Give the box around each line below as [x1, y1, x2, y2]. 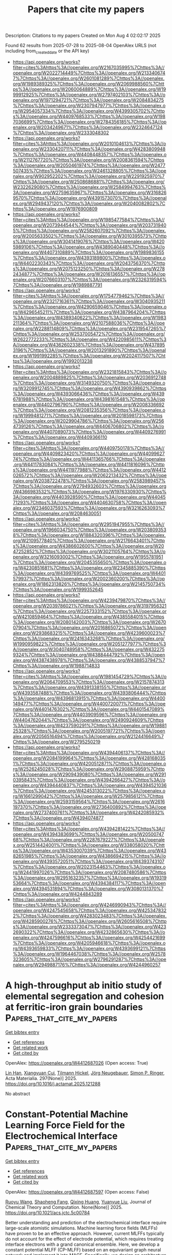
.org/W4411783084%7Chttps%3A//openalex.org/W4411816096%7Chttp [12, 461, 165, 467]
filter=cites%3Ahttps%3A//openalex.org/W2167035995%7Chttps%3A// [12, 64, 165, 70]
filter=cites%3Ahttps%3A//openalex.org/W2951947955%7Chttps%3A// [12, 521, 165, 527]
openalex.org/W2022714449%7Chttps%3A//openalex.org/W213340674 [12, 70, 165, 76]
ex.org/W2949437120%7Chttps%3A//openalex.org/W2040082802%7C [12, 200, 165, 206]
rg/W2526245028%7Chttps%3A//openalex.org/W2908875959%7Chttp [12, 766, 165, 772]
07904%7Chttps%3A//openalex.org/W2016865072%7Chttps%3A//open [12, 624, 166, 631]
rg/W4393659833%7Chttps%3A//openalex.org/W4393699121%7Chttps [12, 945, 166, 951]
